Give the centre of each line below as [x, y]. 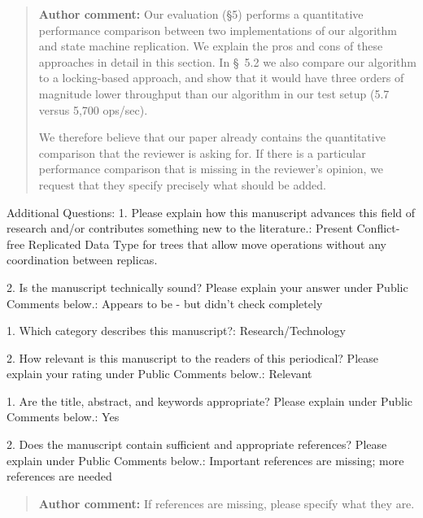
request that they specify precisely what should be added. [182, 184]
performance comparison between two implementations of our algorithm [218, 30]
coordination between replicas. [82, 260]
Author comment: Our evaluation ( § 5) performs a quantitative [201, 14]
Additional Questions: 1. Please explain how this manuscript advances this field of [211, 212]
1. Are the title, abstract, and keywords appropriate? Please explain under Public [210, 400]
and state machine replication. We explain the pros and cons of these [211, 46]
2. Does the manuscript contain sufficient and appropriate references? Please [197, 444]
